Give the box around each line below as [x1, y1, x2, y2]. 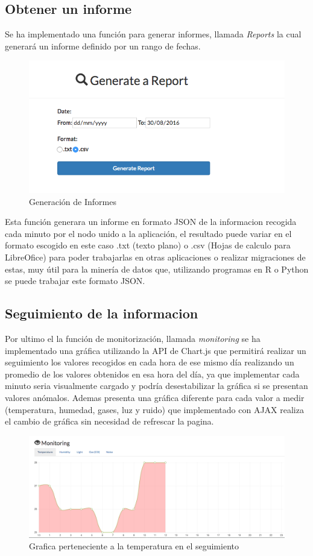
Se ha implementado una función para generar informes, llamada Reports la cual [5, 28, 302, 40]
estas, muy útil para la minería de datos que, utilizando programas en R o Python [5, 262, 309, 275]
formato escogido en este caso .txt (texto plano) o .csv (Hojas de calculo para [5, 239, 291, 251]
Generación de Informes [29, 195, 116, 207]
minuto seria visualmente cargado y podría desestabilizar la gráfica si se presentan [5, 379, 308, 392]
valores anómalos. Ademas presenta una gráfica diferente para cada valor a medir [5, 391, 305, 404]
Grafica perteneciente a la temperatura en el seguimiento [29, 540, 239, 552]
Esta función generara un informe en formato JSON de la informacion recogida [5, 215, 297, 228]
